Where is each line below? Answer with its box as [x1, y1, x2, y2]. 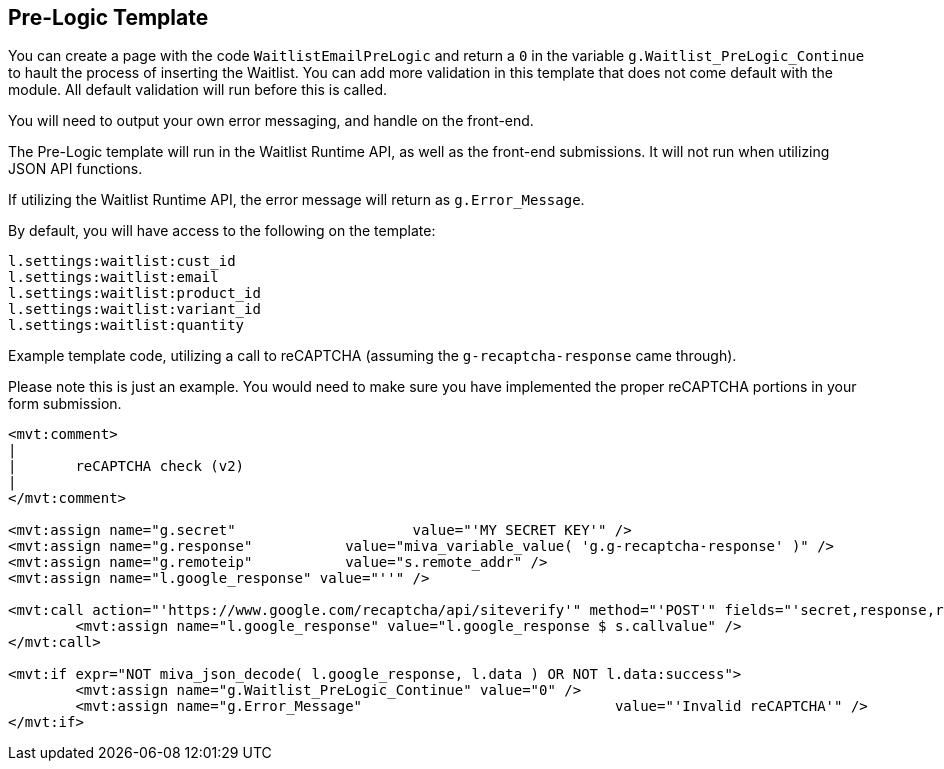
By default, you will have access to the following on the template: [8, 222, 436, 240]
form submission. [8, 395, 122, 413]
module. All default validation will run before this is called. [8, 81, 388, 99]
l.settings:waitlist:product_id [8, 285, 261, 302]
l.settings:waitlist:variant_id [8, 301, 261, 318]
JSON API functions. [8, 160, 143, 178]
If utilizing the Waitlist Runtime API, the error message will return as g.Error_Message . [8, 191, 585, 209]
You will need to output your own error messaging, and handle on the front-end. [8, 112, 534, 130]
